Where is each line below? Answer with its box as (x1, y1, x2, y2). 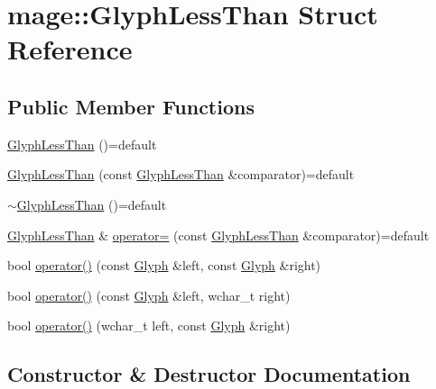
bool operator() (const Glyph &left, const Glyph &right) (7, 256, 321, 275)
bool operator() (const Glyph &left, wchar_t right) (7, 285, 291, 304)
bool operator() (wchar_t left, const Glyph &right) (7, 316, 291, 335)
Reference (7, 31, 133, 68)
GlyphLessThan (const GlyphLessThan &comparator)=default (7, 165, 355, 184)
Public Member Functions (7, 92, 255, 120)
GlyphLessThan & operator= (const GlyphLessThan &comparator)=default (7, 225, 430, 244)
